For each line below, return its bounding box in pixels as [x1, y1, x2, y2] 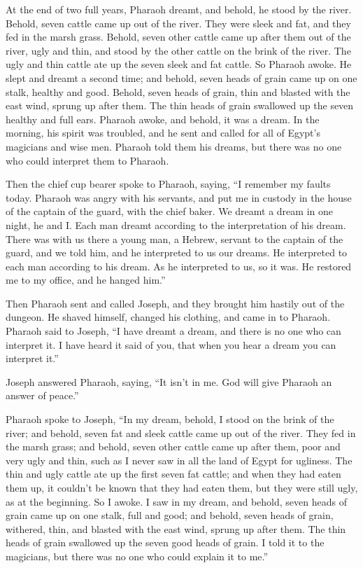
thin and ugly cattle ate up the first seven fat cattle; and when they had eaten [6, 466, 341, 481]
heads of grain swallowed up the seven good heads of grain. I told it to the [6, 535, 325, 550]
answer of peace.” [6, 388, 79, 403]
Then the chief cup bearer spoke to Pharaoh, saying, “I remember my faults [6, 176, 331, 191]
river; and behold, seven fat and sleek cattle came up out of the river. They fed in [6, 425, 356, 440]
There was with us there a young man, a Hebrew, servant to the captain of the [6, 231, 343, 246]
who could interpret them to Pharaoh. [6, 153, 169, 167]
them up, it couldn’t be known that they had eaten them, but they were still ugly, [6, 480, 358, 494]
